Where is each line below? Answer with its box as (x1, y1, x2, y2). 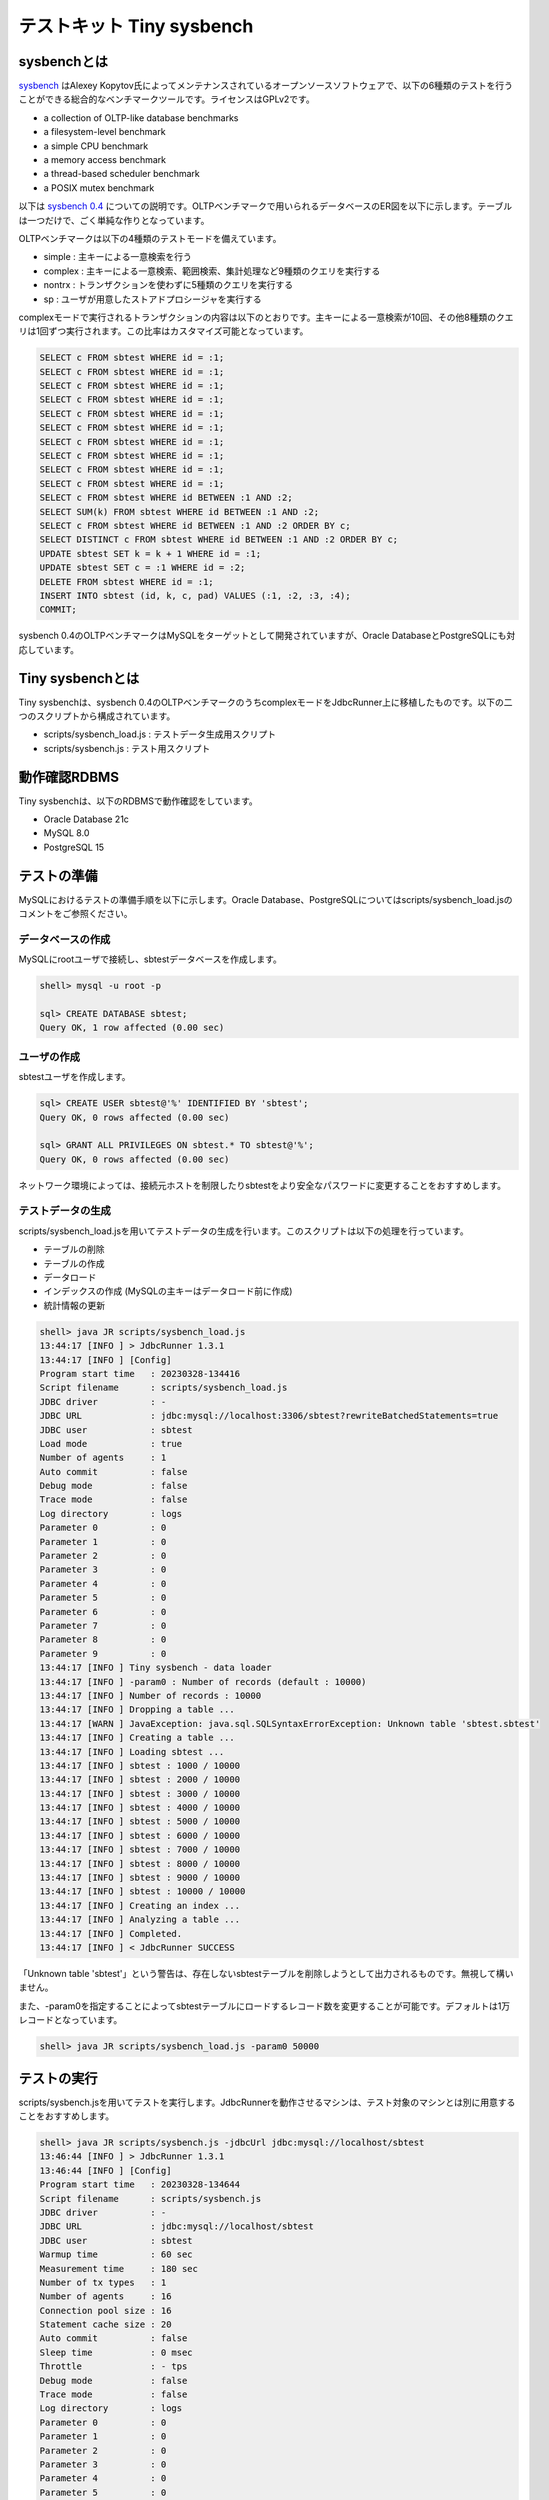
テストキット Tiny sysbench (18, 15, 254, 37)
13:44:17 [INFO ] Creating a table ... (39, 1732, 235, 1744)
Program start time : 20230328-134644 (39, 2179, 240, 2190)
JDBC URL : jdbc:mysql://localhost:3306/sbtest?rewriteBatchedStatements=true (39, 1410, 499, 1422)
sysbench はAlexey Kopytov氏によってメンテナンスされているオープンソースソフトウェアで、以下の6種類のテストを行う (18, 80, 514, 92)
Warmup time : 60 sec (39, 2249, 194, 2260)
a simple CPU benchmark (43, 140, 149, 152)
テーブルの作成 (43, 1257, 105, 1269)
